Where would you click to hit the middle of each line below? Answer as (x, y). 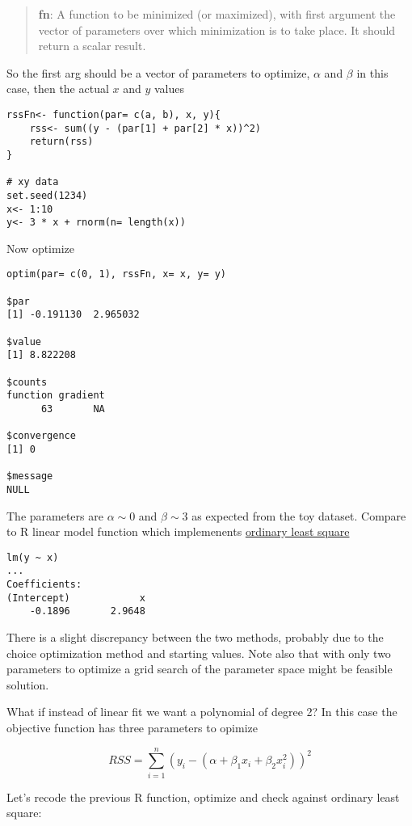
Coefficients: (44, 585)
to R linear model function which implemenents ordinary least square (178, 531)
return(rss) (61, 142)
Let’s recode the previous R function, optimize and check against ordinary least (203, 796)
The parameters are (55, 515)
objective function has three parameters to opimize (132, 728)
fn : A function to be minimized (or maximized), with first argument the (217, 14)
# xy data (33, 182)
